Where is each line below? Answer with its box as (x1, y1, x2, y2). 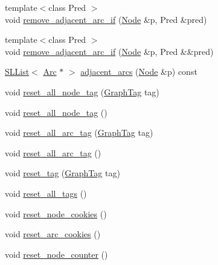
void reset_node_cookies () (5, 207, 107, 220)
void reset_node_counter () (5, 247, 108, 260)
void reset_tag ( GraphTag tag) (5, 167, 120, 179)
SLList (5, 65, 30, 78)
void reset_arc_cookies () (5, 228, 101, 240)
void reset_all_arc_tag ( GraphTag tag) (5, 126, 153, 139)
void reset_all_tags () (5, 187, 87, 199)
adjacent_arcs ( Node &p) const (80, 65, 197, 78)
